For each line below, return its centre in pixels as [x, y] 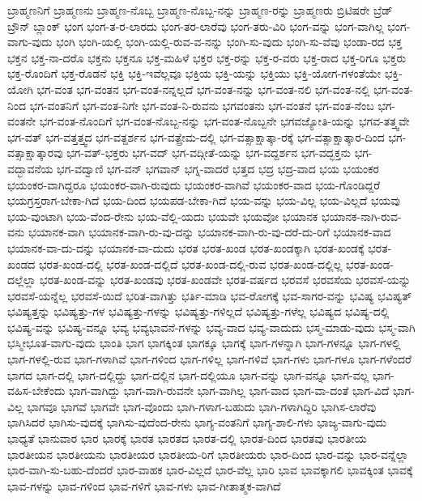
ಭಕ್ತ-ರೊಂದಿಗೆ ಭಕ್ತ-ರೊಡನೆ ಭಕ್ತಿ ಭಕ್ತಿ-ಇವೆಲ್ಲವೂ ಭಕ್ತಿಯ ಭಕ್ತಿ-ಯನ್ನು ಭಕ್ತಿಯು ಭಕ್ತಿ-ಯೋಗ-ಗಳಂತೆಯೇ [194, 73]
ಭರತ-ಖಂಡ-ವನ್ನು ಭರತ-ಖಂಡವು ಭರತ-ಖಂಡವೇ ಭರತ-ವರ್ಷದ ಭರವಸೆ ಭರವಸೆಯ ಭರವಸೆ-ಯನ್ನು [225, 280]
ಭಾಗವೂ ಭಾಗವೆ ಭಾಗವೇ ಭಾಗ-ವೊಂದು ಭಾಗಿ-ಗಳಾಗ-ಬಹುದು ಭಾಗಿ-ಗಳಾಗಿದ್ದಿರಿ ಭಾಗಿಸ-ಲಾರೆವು [202, 406]
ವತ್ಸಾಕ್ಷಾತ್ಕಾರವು [35, 153]
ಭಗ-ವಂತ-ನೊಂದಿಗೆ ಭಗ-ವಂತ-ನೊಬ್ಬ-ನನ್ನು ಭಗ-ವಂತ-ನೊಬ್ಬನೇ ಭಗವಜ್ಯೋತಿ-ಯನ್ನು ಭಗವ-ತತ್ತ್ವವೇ [224, 121]
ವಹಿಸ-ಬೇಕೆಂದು [36, 391]
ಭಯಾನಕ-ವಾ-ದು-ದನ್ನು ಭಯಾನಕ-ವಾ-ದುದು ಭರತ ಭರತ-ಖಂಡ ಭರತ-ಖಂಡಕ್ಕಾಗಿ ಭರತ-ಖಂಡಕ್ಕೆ [186, 247]
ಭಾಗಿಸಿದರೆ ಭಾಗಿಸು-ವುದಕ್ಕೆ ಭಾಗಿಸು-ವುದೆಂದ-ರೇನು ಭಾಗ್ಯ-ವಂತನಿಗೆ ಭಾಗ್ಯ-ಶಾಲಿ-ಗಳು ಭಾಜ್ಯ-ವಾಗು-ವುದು [197, 422]
